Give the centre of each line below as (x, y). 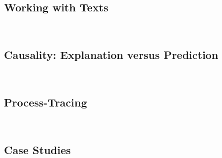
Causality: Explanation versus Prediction (111, 55)
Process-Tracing (46, 102)
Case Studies (37, 149)
